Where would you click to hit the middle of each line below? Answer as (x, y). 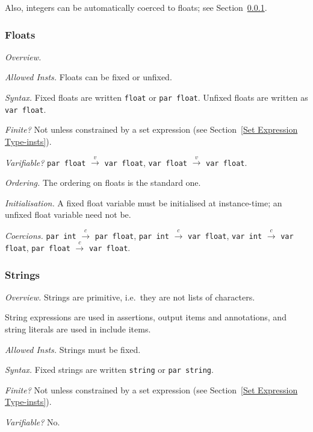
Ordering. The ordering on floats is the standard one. (103, 182)
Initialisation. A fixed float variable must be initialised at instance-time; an (144, 202)
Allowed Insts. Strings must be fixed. (73, 349)
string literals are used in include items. (78, 329)
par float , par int (132, 235)
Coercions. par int (41, 235)
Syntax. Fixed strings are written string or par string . (109, 370)
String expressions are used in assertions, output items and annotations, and (146, 317)
